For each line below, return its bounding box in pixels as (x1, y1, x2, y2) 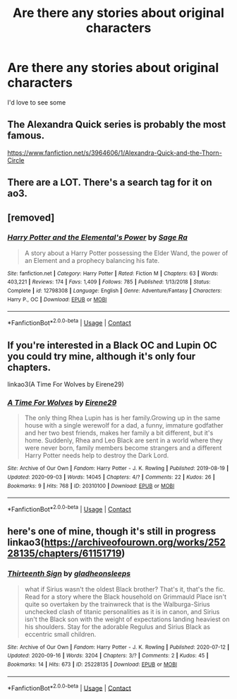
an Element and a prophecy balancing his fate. (24, 256, 160, 264)
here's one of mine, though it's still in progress (7, 525, 217, 538)
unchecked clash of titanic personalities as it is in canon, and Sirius (24, 607, 220, 616)
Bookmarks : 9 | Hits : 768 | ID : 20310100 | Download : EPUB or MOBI (7, 482, 175, 489)
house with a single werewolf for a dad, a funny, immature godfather (24, 421, 224, 430)
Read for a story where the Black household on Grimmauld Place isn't (24, 592, 227, 601)
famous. (7, 129, 45, 142)
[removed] (7, 211, 55, 223)
